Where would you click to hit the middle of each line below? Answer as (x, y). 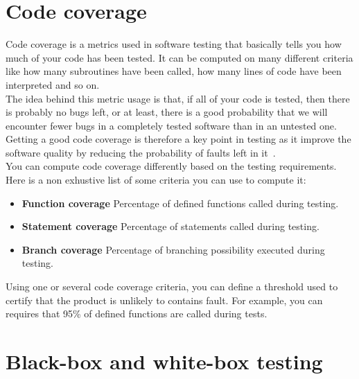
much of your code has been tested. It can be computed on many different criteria (179, 57)
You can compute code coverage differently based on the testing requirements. (171, 166)
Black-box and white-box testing (164, 361)
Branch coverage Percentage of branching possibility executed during (173, 249)
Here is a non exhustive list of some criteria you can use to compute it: (156, 180)
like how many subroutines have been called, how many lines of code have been (174, 71)
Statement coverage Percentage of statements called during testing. (170, 226)
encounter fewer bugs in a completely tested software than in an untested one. (171, 125)
